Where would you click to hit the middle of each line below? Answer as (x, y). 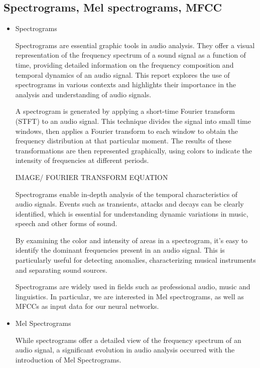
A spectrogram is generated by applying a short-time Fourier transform (125, 111)
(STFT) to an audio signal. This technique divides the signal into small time (133, 121)
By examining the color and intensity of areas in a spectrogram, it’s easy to (132, 240)
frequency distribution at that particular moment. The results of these (123, 141)
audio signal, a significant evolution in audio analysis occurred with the (125, 350)
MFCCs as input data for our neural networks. (87, 306)
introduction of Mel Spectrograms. (68, 359)
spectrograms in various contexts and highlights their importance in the (126, 84)
